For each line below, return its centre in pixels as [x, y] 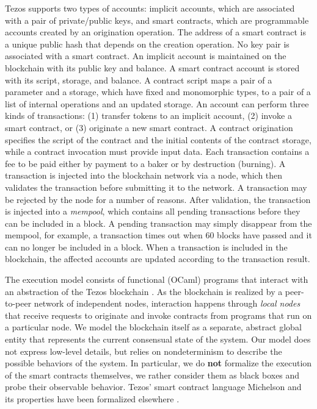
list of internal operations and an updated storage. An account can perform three [157, 103]
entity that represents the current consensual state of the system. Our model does [158, 339]
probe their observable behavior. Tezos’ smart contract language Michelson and [153, 387]
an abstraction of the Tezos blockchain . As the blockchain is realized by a [144, 291]
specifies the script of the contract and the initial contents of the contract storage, [158, 139]
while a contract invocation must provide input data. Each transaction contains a [157, 151]
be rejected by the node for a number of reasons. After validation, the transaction [158, 199]
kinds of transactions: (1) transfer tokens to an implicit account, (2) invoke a [148, 116]
